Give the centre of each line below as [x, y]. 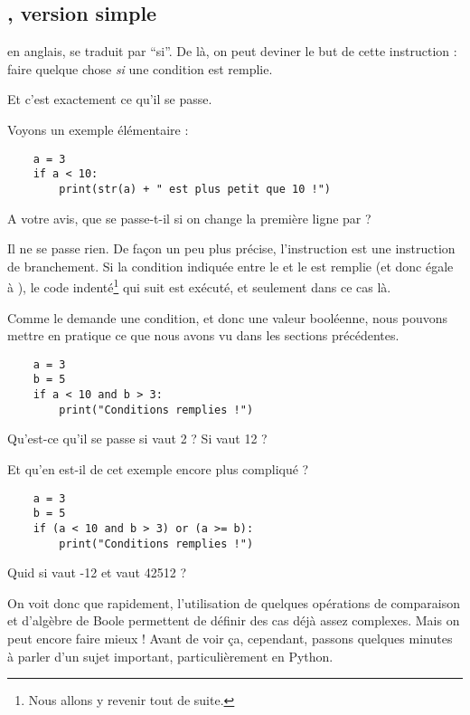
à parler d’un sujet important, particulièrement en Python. [170, 656]
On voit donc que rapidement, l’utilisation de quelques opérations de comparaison [234, 602]
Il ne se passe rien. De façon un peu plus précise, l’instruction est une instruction [231, 248]
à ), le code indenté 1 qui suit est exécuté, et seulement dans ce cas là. [199, 286]
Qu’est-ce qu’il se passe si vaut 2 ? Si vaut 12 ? [137, 439]
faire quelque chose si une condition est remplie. [140, 68]
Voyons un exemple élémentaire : [98, 129]
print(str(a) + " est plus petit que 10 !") [195, 189]
